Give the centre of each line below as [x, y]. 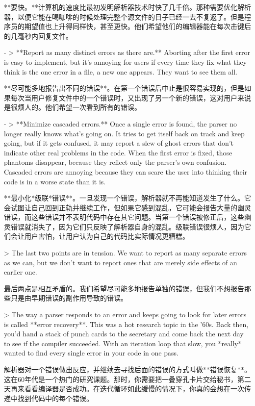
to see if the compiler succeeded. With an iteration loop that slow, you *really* [123, 343]
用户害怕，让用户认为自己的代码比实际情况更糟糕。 [107, 236]
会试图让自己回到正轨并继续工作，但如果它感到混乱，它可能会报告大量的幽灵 [127, 207]
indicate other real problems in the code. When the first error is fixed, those [118, 152]
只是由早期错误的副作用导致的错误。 [69, 298]
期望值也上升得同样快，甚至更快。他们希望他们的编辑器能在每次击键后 [138, 26]
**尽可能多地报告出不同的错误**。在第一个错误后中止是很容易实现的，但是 [124, 88]
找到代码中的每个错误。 [55, 398]
